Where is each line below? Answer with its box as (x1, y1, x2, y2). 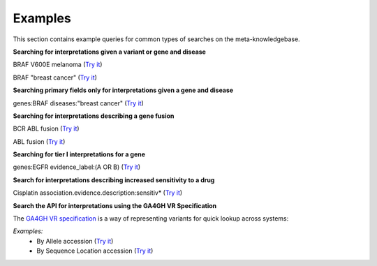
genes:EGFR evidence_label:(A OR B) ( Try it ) (13, 163, 141, 171)
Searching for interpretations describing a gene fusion (13, 112, 175, 120)
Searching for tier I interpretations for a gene (13, 150, 146, 158)
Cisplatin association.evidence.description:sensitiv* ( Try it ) (13, 189, 183, 197)
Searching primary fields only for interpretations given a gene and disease (13, 86, 234, 94)
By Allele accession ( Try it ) (36, 237, 114, 245)
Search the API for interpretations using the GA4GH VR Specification (13, 201, 217, 209)
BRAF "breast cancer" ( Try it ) (13, 73, 98, 82)
